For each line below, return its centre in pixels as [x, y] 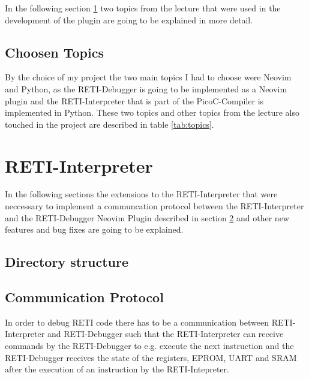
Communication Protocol [84, 297]
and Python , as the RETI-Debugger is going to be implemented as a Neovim [146, 88]
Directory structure [67, 262]
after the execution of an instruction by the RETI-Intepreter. [117, 369]
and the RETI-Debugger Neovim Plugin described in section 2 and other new [147, 217]
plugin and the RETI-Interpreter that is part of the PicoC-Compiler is [134, 100]
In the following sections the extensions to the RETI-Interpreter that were [141, 194]
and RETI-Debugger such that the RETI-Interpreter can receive [165, 334]
